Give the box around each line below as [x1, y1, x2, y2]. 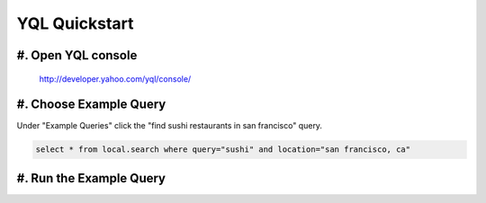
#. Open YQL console [16, 48, 138, 63]
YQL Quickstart [16, 13, 134, 33]
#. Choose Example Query [16, 97, 166, 112]
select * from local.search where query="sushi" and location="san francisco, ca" [35, 145, 411, 154]
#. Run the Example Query [16, 171, 166, 186]
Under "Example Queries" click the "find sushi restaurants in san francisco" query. [16, 120, 323, 131]
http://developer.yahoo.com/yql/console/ [39, 73, 192, 84]
